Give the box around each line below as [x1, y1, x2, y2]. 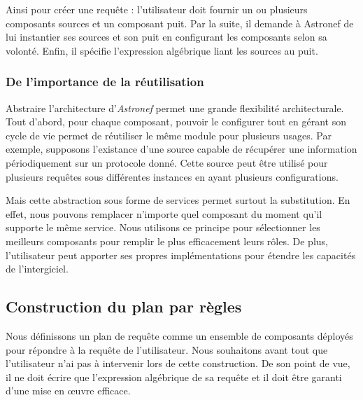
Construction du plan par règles [6, 296, 242, 317]
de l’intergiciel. [6, 261, 69, 276]
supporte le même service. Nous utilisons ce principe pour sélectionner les [6, 220, 320, 235]
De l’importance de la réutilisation [6, 73, 204, 90]
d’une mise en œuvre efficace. [6, 383, 131, 398]
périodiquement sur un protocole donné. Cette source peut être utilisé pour [6, 155, 328, 170]
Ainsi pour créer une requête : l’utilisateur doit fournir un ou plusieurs [6, 2, 308, 16]
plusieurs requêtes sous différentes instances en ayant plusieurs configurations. [6, 169, 339, 184]
